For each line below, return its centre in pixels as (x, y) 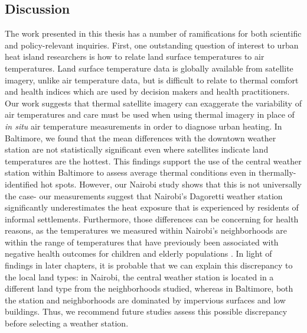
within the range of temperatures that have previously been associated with (142, 242)
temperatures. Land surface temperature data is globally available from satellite (149, 68)
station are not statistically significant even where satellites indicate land (137, 149)
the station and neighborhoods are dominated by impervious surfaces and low (145, 300)
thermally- (277, 172)
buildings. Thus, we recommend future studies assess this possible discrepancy (146, 311)
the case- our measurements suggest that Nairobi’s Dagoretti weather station (144, 195)
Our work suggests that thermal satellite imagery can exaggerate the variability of (153, 103)
